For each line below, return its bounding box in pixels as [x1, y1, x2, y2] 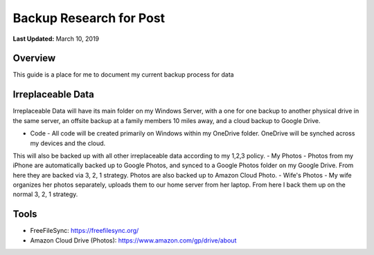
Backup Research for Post [12, 10, 166, 26]
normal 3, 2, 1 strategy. [12, 190, 78, 198]
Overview [12, 53, 56, 64]
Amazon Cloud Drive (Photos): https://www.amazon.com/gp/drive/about [30, 236, 237, 245]
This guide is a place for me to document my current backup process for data [12, 70, 235, 79]
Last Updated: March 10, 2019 [12, 35, 100, 43]
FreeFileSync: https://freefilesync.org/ [30, 227, 139, 235]
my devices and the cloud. [30, 139, 106, 147]
